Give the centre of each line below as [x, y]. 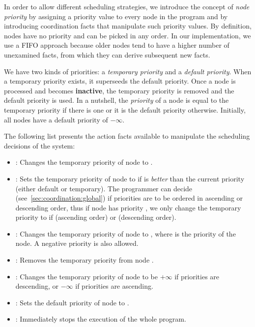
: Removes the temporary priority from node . [85, 260]
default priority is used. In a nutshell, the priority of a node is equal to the [116, 100]
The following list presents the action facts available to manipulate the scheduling [127, 136]
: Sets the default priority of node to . [72, 302]
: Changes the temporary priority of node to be [86, 276]
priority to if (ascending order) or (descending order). [96, 217]
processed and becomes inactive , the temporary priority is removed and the [119, 90]
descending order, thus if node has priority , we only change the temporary [128, 207]
